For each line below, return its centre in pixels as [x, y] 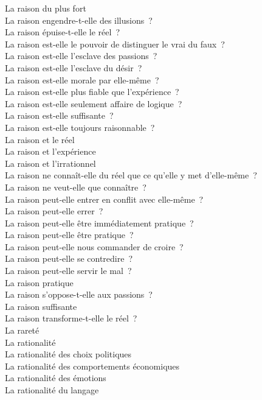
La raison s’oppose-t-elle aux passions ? [79, 294]
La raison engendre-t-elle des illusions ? [79, 20]
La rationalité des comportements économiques [92, 366]
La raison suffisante [41, 306]
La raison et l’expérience [50, 151]
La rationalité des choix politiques [68, 354]
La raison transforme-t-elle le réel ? [71, 318]
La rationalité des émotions [56, 378]
